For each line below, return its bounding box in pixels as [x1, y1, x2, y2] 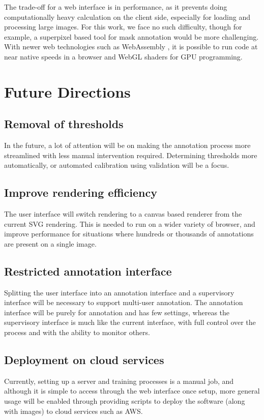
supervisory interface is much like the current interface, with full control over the [4, 317, 256, 327]
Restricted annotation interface [4, 263, 172, 279]
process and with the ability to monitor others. [4, 327, 150, 338]
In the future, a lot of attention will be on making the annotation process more [4, 140, 251, 151]
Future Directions [4, 81, 131, 102]
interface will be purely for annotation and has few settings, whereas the [4, 307, 230, 317]
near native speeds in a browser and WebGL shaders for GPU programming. [4, 51, 243, 62]
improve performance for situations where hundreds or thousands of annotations [4, 228, 254, 239]
